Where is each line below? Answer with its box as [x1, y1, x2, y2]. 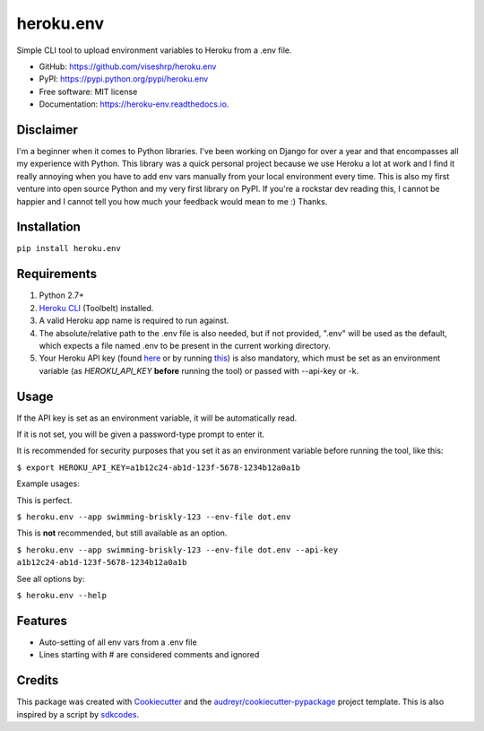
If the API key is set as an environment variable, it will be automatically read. [16, 413, 298, 423]
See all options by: [16, 573, 85, 584]
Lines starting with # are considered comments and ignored [39, 649, 260, 660]
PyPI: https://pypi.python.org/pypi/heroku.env [39, 74, 209, 84]
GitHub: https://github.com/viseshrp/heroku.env [39, 61, 217, 72]
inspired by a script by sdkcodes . [16, 709, 139, 719]
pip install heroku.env [16, 243, 121, 254]
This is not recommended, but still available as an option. [16, 527, 228, 538]
